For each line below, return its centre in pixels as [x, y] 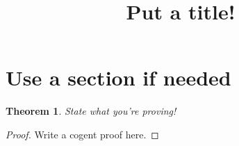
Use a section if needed [118, 78]
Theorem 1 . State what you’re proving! [91, 111]
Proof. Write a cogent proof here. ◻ [82, 134]
